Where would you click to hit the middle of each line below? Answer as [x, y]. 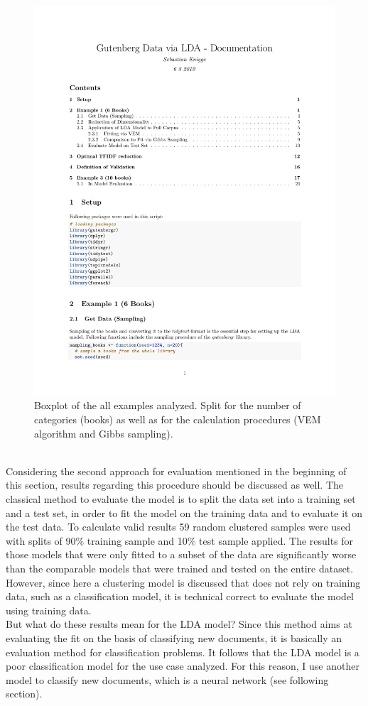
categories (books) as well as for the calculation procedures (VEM [178, 419]
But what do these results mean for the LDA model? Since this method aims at [179, 624]
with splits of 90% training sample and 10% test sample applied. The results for [180, 540]
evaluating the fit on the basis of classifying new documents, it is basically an [174, 637]
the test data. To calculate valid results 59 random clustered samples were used [178, 527]
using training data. [49, 610]
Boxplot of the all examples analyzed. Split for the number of [168, 405]
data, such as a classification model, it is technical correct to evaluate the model [180, 596]
